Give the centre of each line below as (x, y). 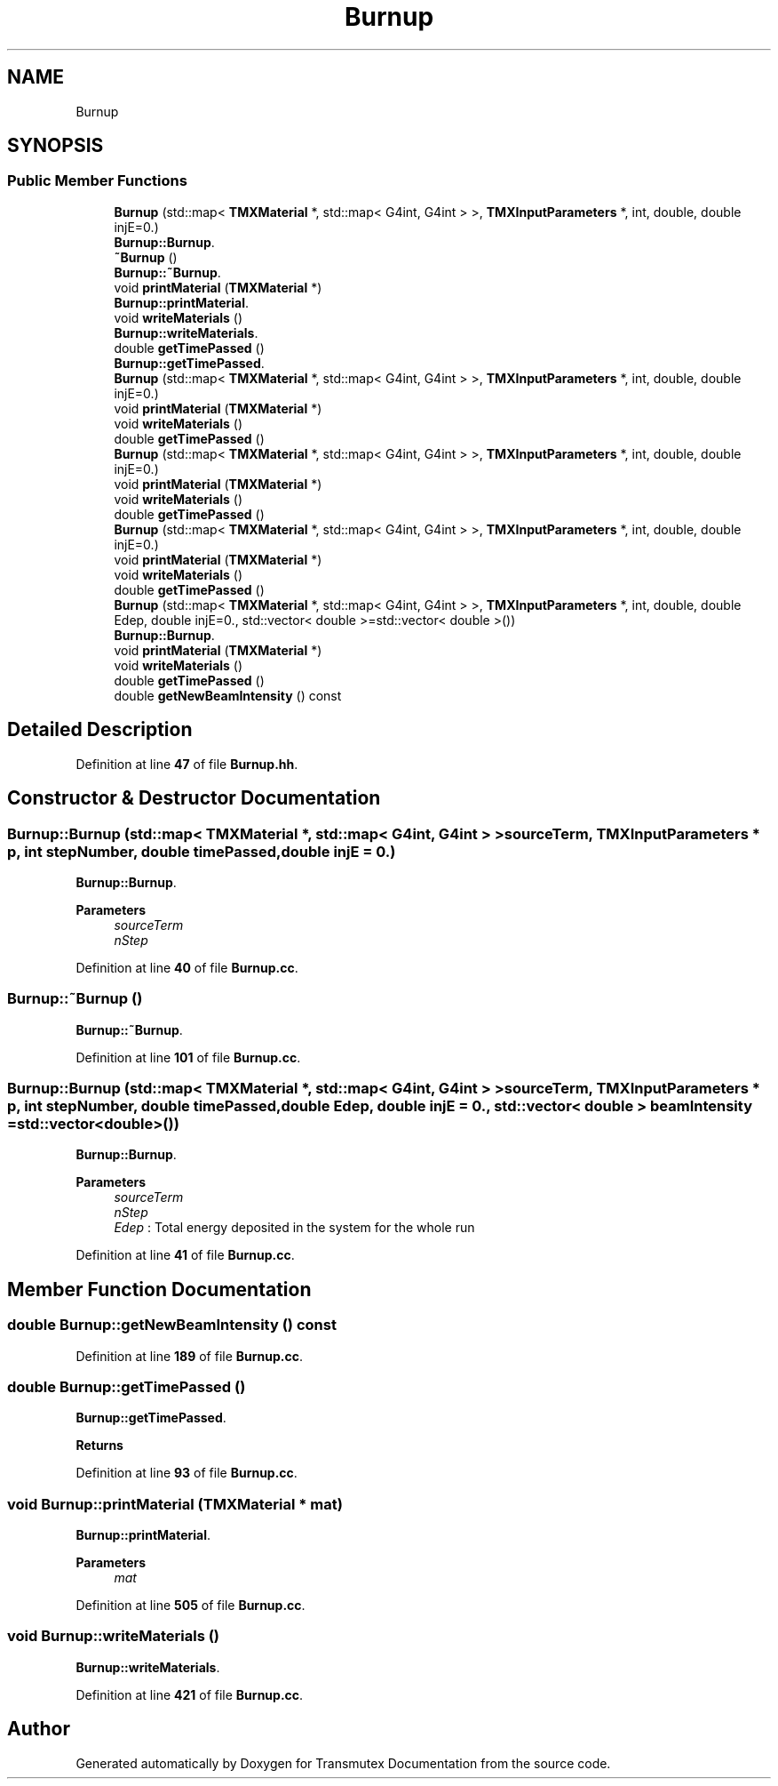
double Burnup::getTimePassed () (127, 1386)
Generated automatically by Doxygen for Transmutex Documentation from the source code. (343, 1763)
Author (39, 1729)
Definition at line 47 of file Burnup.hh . (187, 764)
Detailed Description (100, 730)
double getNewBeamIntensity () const (228, 695)
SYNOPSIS (56, 146)
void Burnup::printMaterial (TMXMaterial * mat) (175, 1504)
